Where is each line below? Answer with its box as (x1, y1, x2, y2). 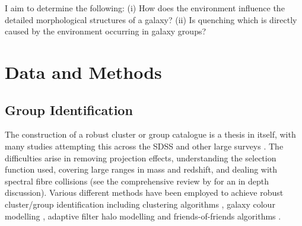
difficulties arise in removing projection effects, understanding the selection (5, 151, 276, 164)
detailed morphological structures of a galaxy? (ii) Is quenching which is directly (5, 13, 297, 26)
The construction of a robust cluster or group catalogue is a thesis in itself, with (5, 128, 296, 141)
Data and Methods (5, 59, 162, 84)
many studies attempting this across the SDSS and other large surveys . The (5, 139, 284, 152)
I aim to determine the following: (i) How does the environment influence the (5, 2, 285, 14)
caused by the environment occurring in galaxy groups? (5, 25, 206, 37)
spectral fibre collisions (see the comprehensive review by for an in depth (5, 174, 269, 187)
